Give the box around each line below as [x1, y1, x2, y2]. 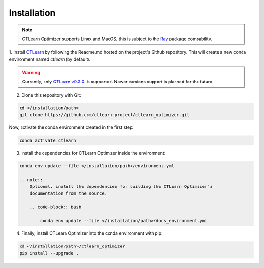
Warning [22, 70, 40, 76]
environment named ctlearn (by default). [9, 56, 91, 62]
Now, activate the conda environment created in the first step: [9, 124, 134, 130]
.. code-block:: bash [29, 204, 82, 210]
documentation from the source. [29, 190, 108, 196]
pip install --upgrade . [19, 250, 79, 256]
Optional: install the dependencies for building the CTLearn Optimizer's [29, 184, 213, 189]
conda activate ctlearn [19, 138, 77, 144]
